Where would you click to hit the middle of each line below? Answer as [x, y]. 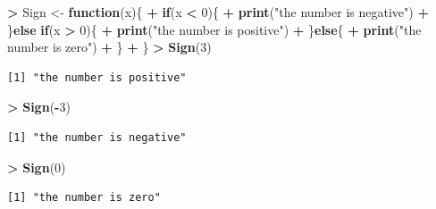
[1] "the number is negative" [97, 137]
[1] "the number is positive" [97, 77]
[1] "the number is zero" [84, 198]
